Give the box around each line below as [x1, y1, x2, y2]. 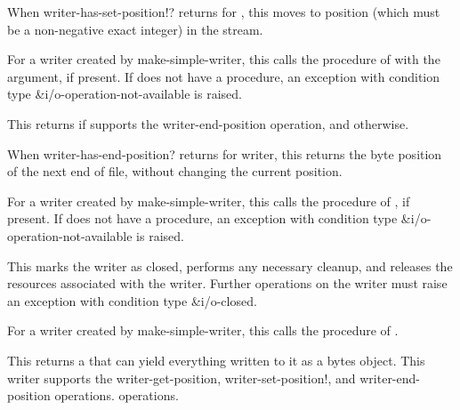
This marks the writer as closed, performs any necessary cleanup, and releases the [7, 256, 453, 275]
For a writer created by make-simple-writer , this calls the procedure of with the [7, 50, 440, 68]
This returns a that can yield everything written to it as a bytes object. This [7, 350, 425, 369]
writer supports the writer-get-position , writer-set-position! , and [7, 368, 356, 387]
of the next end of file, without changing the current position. [7, 162, 343, 181]
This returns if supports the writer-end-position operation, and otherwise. [7, 114, 409, 133]
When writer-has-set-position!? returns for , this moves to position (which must [7, 3, 440, 20]
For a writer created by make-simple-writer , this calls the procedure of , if [7, 191, 410, 210]
